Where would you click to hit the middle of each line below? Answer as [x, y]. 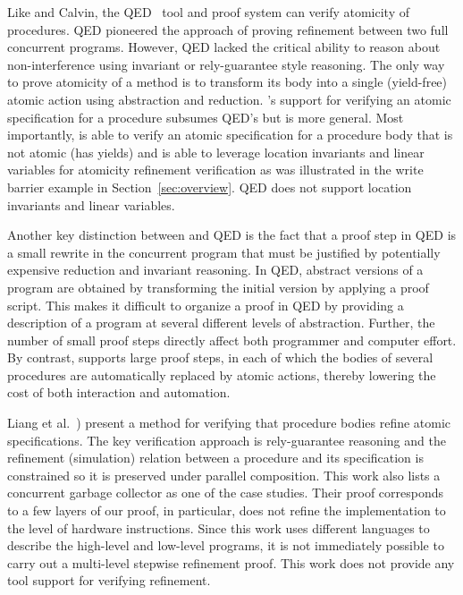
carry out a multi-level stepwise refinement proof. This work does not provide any [231, 562]
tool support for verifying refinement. [109, 580]
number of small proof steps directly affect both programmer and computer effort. [232, 340]
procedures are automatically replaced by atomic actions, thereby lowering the [222, 374]
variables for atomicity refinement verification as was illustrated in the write [215, 170]
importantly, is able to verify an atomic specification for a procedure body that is [230, 135]
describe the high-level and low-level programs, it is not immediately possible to [226, 545]
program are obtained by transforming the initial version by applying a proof [218, 287]
